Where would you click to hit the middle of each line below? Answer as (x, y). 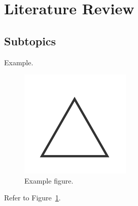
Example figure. (49, 180)
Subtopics (30, 41)
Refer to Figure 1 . (32, 198)
